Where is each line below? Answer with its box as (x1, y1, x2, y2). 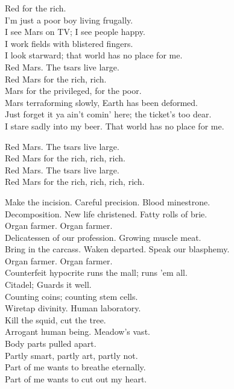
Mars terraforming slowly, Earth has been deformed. (5, 96, 198, 108)
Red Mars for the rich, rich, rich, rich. (5, 175, 145, 188)
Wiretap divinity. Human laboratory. (5, 302, 141, 314)
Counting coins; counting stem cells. (5, 290, 138, 302)
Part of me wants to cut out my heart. (5, 372, 147, 385)
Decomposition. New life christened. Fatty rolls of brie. (5, 207, 207, 220)
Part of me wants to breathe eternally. (5, 361, 146, 373)
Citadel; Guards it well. (5, 278, 92, 291)
